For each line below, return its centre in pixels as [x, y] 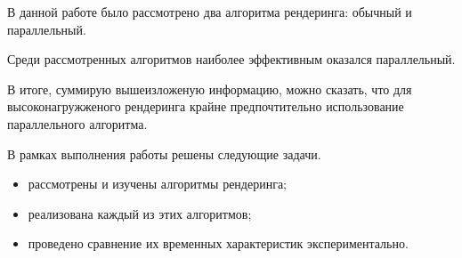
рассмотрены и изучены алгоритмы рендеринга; [158, 184]
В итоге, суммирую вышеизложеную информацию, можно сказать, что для [210, 89]
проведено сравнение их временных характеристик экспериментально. [218, 243]
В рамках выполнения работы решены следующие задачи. [164, 153]
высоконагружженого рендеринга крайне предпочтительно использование [206, 106]
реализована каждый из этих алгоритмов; [140, 213]
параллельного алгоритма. [77, 123]
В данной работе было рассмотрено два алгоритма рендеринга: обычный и [210, 12]
